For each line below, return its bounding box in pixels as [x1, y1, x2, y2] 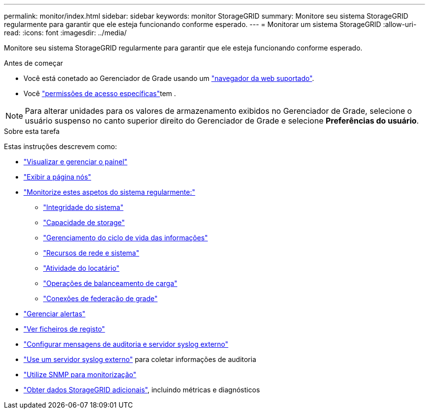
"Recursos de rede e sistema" [43, 249, 140, 257]
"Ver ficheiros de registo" [24, 325, 105, 333]
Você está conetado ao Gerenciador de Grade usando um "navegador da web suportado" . [24, 74, 314, 82]
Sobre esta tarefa [4, 127, 60, 135]
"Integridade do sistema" [43, 203, 123, 211]
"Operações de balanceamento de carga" [43, 279, 178, 287]
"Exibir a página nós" [24, 173, 92, 181]
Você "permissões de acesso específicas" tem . [24, 89, 176, 98]
